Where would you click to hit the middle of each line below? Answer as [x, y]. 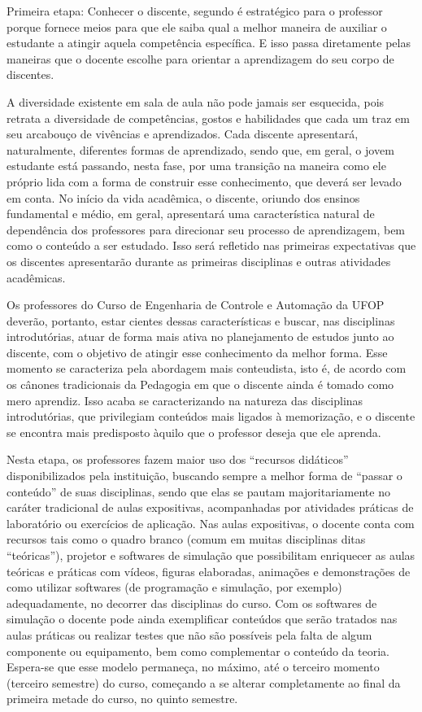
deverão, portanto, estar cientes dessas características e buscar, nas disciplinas [201, 320]
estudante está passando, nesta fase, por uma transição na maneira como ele [196, 166]
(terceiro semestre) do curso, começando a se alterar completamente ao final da [204, 682]
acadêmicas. [36, 277]
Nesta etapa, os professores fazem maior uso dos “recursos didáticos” [178, 459]
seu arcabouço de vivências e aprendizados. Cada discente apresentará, [183, 134]
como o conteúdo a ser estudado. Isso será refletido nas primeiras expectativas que [211, 245]
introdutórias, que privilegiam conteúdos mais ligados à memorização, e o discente [211, 416]
